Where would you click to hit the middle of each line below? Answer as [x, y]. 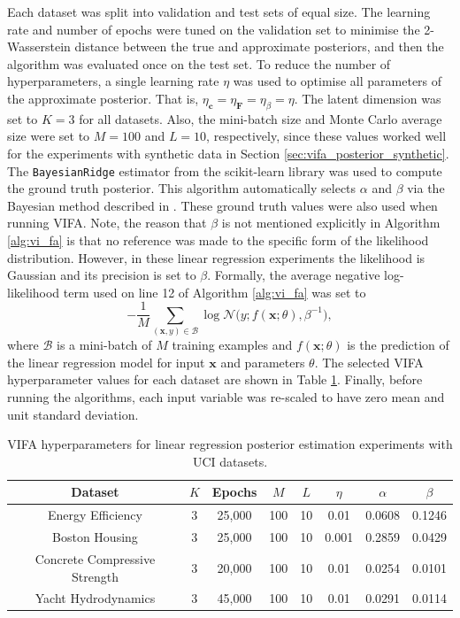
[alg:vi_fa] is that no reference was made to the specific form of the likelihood [218, 239]
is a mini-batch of [104, 345]
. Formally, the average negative [294, 275]
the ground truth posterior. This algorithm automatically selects [182, 188]
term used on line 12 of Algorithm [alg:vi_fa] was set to [215, 292]
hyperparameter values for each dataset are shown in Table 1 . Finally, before [215, 379]
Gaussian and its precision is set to [102, 275]
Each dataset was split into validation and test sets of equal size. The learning [219, 12]
